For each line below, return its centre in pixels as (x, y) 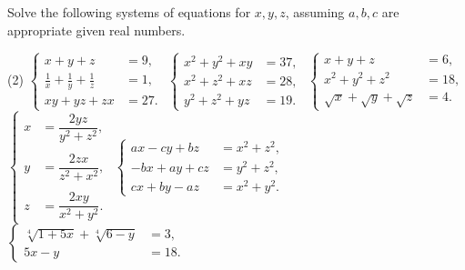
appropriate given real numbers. (96, 30)
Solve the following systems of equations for (129, 12)
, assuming (315, 12)
